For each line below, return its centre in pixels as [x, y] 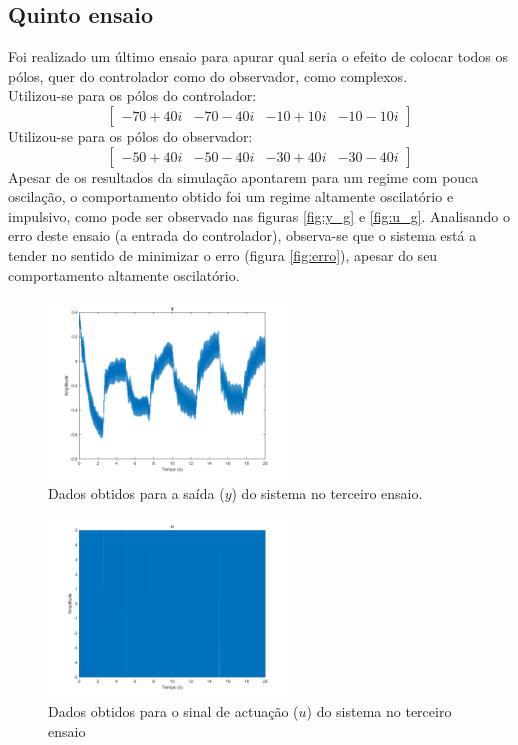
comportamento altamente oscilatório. [124, 274]
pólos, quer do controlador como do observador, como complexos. [208, 75]
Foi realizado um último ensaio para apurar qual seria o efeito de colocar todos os [258, 56]
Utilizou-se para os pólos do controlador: [132, 95]
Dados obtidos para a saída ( [136, 492]
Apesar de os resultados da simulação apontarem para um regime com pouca [243, 176]
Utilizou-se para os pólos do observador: [130, 135]
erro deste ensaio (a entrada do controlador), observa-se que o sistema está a [242, 235]
